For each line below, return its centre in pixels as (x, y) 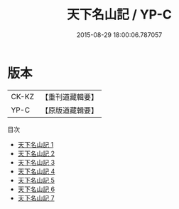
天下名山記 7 (36, 198)
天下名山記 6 (36, 189)
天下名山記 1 (36, 144)
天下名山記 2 (36, 153)
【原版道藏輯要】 (69, 110)
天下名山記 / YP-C (119, 15)
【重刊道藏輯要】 (69, 97)
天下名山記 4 (36, 171)
